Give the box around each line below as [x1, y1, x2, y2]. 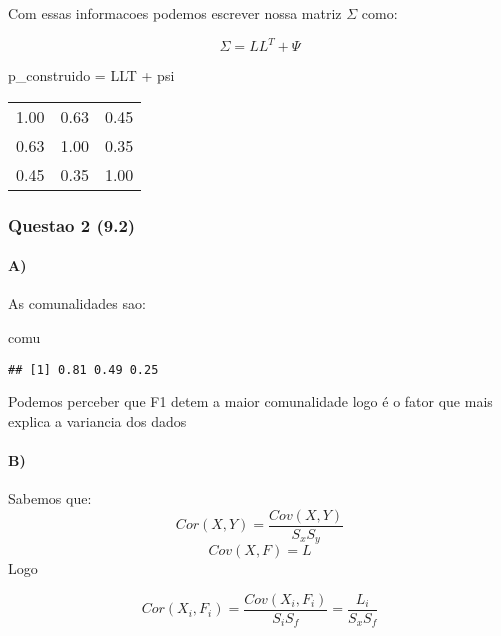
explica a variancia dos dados [8, 410, 187, 431]
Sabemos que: [8, 488, 92, 509]
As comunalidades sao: [8, 293, 146, 314]
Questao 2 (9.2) [8, 212, 136, 237]
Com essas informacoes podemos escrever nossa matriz [8, 3, 342, 23]
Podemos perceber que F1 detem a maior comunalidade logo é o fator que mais [8, 391, 493, 412]
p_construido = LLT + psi [8, 65, 175, 86]
